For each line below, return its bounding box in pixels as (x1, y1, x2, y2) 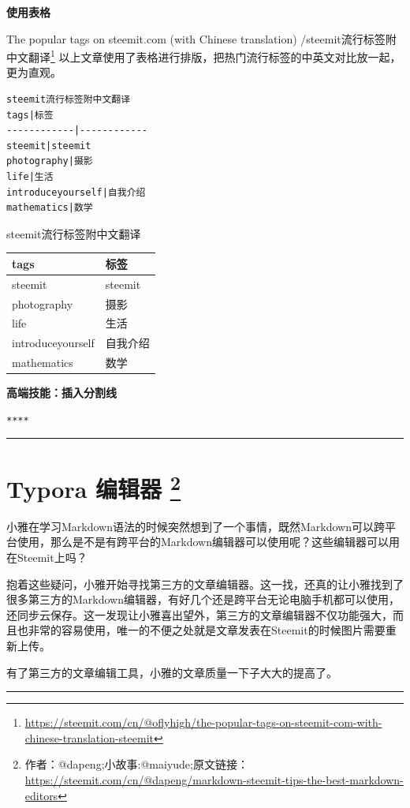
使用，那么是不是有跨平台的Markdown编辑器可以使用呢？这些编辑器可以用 (17, 533, 400, 550)
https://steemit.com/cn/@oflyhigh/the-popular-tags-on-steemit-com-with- (24, 714, 382, 731)
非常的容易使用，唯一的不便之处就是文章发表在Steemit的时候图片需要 (28, 622, 386, 638)
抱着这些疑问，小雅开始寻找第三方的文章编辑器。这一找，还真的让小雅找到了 (6, 575, 404, 592)
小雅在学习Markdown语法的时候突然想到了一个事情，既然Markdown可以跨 (6, 518, 386, 534)
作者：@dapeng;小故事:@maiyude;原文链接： (24, 756, 248, 772)
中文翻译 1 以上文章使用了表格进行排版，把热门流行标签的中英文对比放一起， (6, 47, 401, 65)
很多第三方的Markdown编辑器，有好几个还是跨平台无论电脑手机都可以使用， (6, 591, 400, 608)
